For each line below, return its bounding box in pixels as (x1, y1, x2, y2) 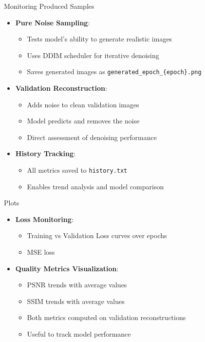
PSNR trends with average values (27, 280, 127, 290)
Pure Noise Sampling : (15, 17, 90, 27)
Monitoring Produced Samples (4, 1, 94, 11)
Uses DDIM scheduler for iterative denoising (27, 50, 159, 60)
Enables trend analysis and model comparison (27, 181, 164, 191)
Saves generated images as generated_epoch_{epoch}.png (27, 66, 202, 77)
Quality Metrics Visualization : (15, 263, 119, 273)
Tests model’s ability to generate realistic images (27, 34, 172, 44)
